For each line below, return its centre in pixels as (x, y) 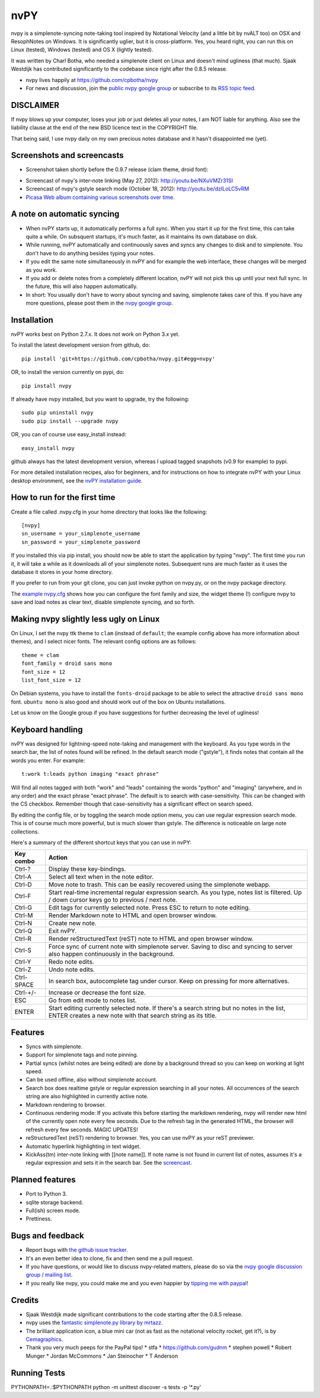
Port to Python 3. (47, 1194)
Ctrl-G (23, 908)
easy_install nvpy (48, 448)
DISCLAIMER (35, 105)
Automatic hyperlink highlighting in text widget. (83, 1146)
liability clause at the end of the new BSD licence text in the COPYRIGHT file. (105, 128)
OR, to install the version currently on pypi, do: (68, 372)
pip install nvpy (47, 386)
